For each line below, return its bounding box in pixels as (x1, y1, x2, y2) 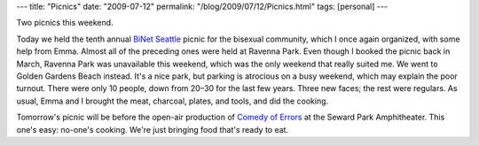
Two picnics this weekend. (16, 18, 114, 28)
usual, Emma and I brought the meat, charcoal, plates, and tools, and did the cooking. (16, 96, 329, 106)
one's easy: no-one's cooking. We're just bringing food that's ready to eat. (16, 124, 288, 134)
